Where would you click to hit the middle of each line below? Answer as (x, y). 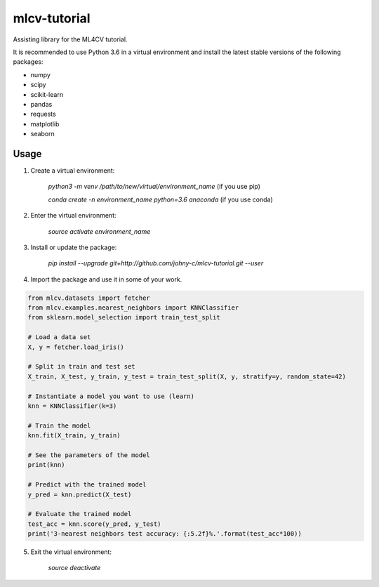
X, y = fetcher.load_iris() (76, 347)
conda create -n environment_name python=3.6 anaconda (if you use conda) (160, 199)
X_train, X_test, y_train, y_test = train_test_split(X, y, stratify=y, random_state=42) (187, 376)
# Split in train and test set (82, 367)
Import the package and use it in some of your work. (106, 279)
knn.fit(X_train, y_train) (74, 436)
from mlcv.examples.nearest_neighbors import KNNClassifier (133, 308)
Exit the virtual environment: (71, 552)
